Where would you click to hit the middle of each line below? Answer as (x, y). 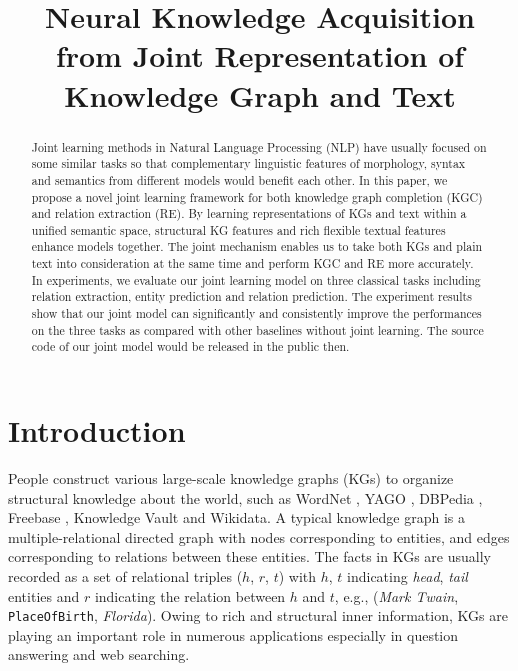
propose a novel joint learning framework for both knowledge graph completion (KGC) (257, 196)
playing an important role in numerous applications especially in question (233, 634)
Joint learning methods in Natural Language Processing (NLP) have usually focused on (259, 146)
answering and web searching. (99, 654)
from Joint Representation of (260, 55)
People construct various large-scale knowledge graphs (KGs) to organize (231, 478)
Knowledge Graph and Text (260, 94)
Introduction (97, 430)
